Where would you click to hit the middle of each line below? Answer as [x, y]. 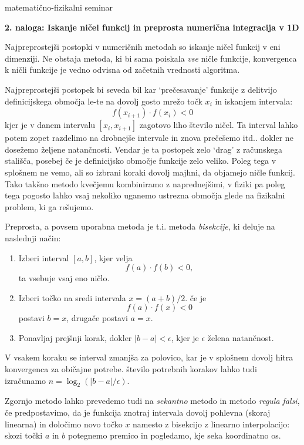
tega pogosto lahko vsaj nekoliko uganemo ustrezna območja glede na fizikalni [145, 195]
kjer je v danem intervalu [50, 125]
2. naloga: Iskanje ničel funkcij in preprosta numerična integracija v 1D [152, 27]
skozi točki [24, 435]
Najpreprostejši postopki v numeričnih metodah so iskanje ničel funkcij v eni [143, 47]
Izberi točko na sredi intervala [72, 297]
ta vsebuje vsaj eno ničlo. [64, 278]
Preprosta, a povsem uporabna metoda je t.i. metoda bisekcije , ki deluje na [140, 226]
